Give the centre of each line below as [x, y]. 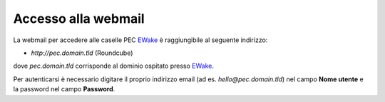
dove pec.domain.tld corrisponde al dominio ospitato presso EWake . [113, 66]
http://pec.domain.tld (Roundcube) [82, 53]
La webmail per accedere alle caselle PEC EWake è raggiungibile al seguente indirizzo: [140, 40]
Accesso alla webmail [79, 19]
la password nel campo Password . [64, 89]
